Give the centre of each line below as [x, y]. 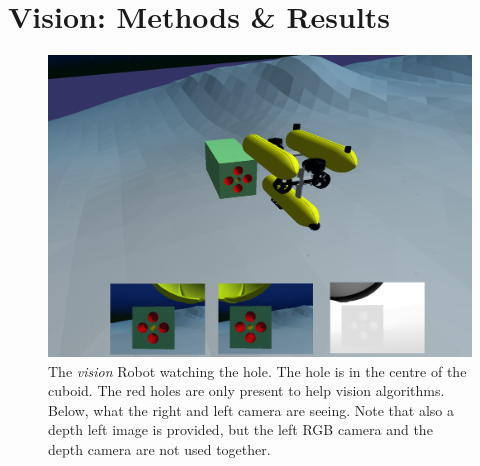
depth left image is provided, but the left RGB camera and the [240, 429]
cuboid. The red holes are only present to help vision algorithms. [246, 390]
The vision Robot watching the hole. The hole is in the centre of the [257, 370]
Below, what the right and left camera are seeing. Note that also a [251, 409]
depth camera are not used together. [159, 448]
